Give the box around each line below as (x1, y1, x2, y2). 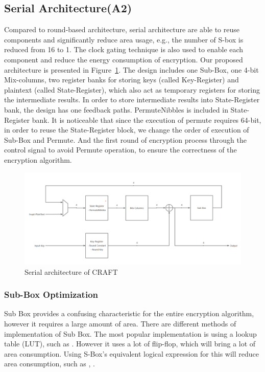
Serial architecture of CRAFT (25, 266, 118, 277)
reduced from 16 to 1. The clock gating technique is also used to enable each (4, 44, 244, 55)
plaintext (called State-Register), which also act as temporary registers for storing (4, 84, 260, 95)
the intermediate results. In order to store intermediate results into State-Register (4, 94, 260, 105)
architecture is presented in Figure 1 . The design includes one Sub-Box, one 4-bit (4, 64, 259, 75)
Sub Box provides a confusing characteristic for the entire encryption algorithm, (4, 308, 254, 319)
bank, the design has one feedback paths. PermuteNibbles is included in (4, 104, 228, 115)
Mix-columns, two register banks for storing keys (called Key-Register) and (4, 74, 239, 85)
